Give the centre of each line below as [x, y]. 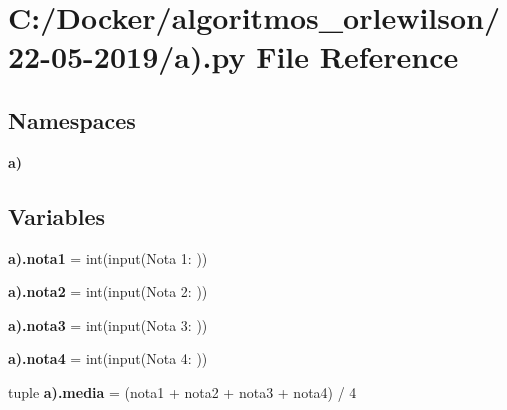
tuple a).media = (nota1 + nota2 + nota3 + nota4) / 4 [182, 391]
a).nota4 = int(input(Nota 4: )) [108, 358]
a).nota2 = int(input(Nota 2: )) [108, 291]
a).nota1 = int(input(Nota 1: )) [108, 257]
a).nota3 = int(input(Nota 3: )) [108, 324]
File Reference [357, 56]
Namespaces [72, 119]
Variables [57, 215]
